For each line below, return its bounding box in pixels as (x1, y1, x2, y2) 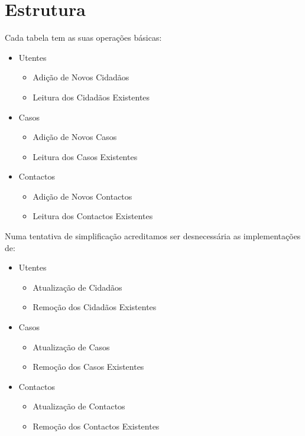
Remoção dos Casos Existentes (33, 360, 144, 373)
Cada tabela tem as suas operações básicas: (5, 31, 162, 44)
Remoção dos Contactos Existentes (33, 420, 160, 432)
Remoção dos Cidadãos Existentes (33, 301, 157, 313)
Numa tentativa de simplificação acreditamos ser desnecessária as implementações (5, 230, 301, 242)
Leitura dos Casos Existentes (33, 150, 138, 162)
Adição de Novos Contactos (33, 190, 132, 202)
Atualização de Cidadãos (33, 281, 122, 293)
